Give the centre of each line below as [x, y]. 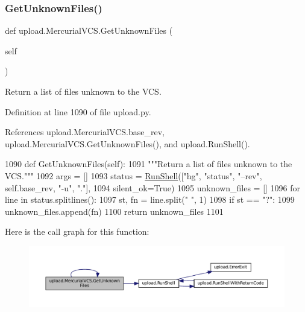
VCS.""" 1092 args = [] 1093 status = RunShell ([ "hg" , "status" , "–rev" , [134, 175]
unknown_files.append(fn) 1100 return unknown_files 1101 [114, 211]
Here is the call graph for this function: [77, 231]
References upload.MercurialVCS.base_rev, [85, 132]
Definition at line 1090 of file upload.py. [78, 111]
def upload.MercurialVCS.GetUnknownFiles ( [89, 30]
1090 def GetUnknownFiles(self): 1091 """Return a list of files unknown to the [149, 164]
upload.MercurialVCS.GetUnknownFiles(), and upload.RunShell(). [127, 143]
